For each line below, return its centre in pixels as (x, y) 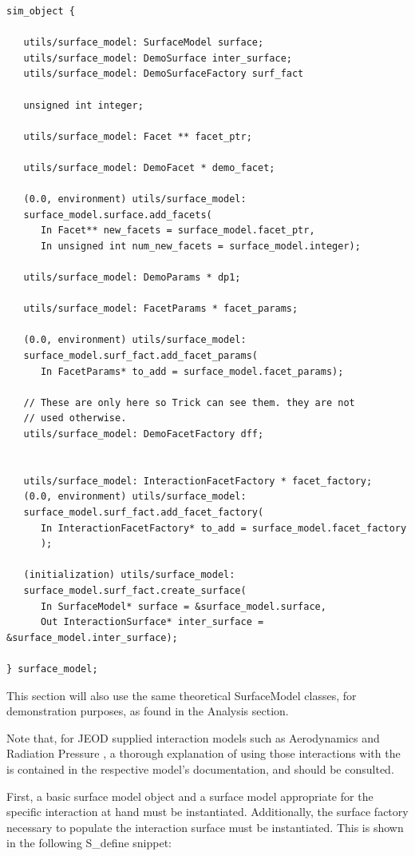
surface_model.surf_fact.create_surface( (135, 590)
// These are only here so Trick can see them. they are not (189, 402)
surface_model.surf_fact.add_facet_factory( (144, 512)
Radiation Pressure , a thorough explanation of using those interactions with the (204, 753)
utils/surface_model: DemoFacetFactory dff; (144, 434)
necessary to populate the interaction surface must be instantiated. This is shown (205, 827)
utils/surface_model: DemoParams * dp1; (132, 278)
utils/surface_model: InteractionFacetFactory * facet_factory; (198, 481)
